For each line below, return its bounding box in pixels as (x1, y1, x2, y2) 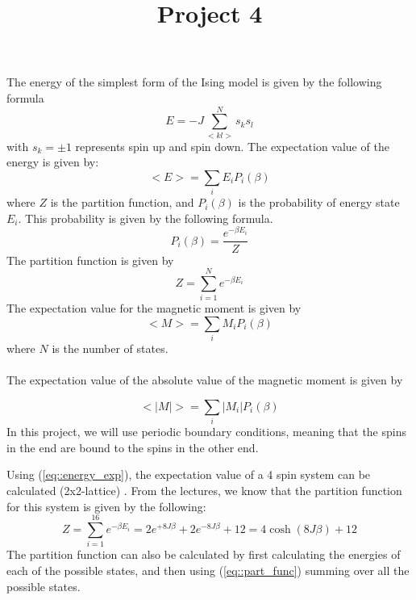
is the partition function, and (50, 194, 194, 211)
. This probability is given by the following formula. (18, 209, 273, 226)
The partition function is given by (6, 251, 174, 268)
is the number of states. (52, 340, 168, 357)
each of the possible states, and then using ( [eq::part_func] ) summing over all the (6, 561, 410, 578)
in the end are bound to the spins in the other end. (6, 438, 259, 455)
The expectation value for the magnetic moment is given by (6, 300, 302, 317)
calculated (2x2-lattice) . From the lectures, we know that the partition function (6, 482, 402, 499)
